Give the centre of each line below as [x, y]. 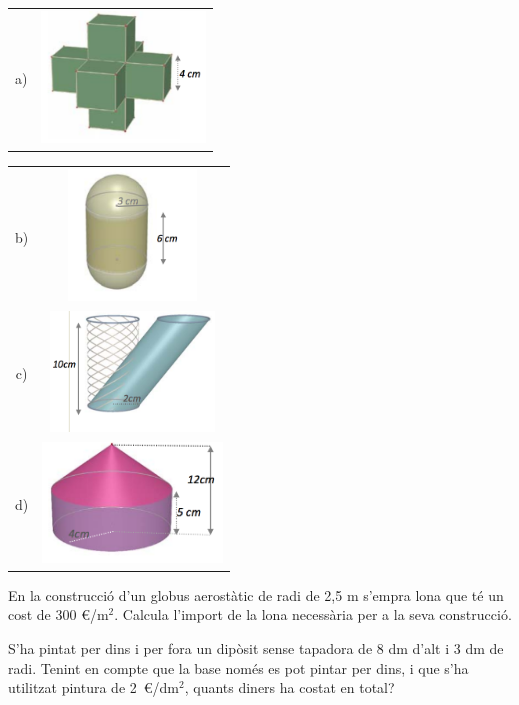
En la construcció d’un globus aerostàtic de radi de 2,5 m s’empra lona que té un [256, 594]
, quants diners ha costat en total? [289, 687]
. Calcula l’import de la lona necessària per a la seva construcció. [313, 614]
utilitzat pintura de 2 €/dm [94, 687]
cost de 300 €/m [58, 614]
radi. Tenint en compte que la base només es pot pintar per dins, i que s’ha [238, 667]
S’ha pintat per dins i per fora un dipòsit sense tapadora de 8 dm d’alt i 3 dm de [256, 648]
